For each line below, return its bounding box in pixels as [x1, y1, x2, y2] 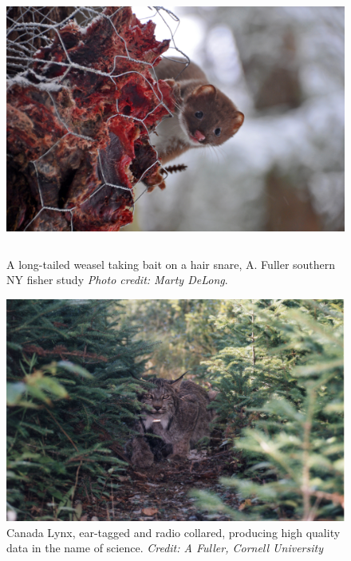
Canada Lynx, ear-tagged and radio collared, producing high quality [6, 523, 341, 540]
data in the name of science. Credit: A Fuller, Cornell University [6, 539, 323, 556]
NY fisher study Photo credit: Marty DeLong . [6, 271, 228, 288]
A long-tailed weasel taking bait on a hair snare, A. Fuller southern [6, 255, 336, 272]
